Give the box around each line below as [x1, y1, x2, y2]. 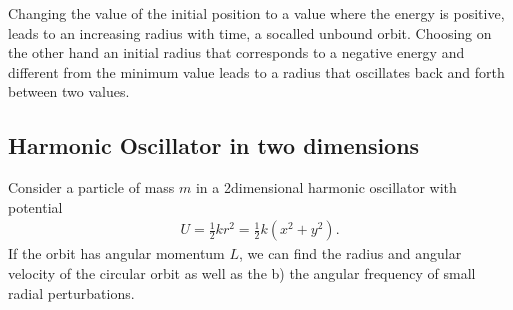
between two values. [8, 81, 130, 102]
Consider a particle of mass [8, 177, 175, 198]
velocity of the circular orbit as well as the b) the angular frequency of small [8, 262, 476, 283]
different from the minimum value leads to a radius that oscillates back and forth [8, 61, 505, 82]
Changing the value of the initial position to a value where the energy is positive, [8, 3, 505, 23]
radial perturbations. [8, 282, 135, 303]
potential [8, 196, 63, 217]
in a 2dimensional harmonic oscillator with [195, 177, 457, 198]
